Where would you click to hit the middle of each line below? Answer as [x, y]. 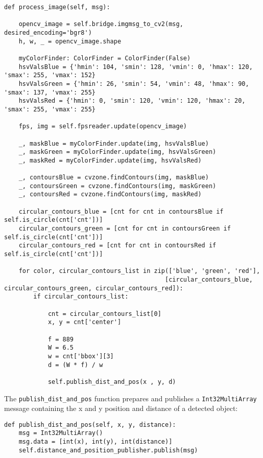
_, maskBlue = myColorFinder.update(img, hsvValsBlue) [114, 143]
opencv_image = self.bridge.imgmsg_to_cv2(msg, [101, 24]
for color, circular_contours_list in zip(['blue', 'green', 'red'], [139, 271]
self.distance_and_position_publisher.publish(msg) [108, 450]
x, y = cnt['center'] [85, 322]
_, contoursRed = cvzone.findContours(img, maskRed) [110, 194]
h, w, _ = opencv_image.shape [70, 41]
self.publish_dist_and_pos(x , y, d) [112, 382]
